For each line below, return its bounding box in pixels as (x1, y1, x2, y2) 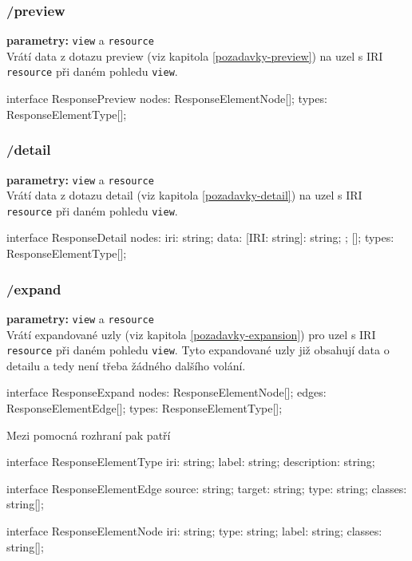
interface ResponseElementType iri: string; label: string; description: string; (6, 453, 375, 470)
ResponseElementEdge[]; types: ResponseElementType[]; (6, 399, 283, 416)
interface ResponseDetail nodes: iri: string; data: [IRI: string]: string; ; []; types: (6, 229, 394, 246)
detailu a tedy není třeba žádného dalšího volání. (6, 357, 246, 373)
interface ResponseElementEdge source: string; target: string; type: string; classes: (6, 480, 407, 496)
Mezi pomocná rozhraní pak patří (6, 426, 171, 443)
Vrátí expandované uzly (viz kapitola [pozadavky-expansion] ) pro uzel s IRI (6, 326, 376, 342)
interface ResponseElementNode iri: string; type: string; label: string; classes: (6, 522, 382, 539)
